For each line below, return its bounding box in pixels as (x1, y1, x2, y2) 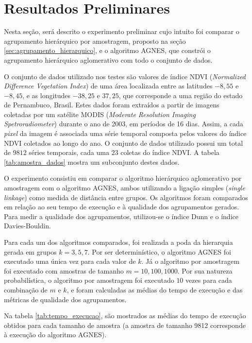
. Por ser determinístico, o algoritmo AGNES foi (87, 246, 231, 257)
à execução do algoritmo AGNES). (4, 329, 107, 340)
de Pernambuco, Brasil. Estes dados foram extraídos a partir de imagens (4, 100, 219, 110)
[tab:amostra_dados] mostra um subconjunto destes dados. (4, 156, 180, 167)
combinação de (4, 284, 48, 294)
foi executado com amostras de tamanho (4, 265, 124, 275)
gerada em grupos (4, 246, 57, 257)
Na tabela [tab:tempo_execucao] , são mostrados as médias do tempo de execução (4, 310, 246, 321)
